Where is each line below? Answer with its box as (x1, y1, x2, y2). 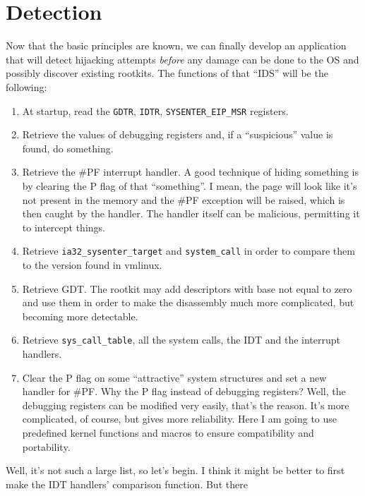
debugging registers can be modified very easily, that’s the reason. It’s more (22, 397, 349, 412)
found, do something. (22, 140, 114, 155)
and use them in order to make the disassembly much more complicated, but (22, 295, 354, 310)
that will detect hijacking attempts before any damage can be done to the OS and (6, 52, 359, 66)
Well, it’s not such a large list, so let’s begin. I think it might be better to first (6, 463, 345, 478)
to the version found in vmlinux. (22, 257, 162, 272)
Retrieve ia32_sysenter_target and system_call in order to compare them (22, 243, 355, 258)
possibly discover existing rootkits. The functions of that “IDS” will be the (6, 66, 328, 80)
